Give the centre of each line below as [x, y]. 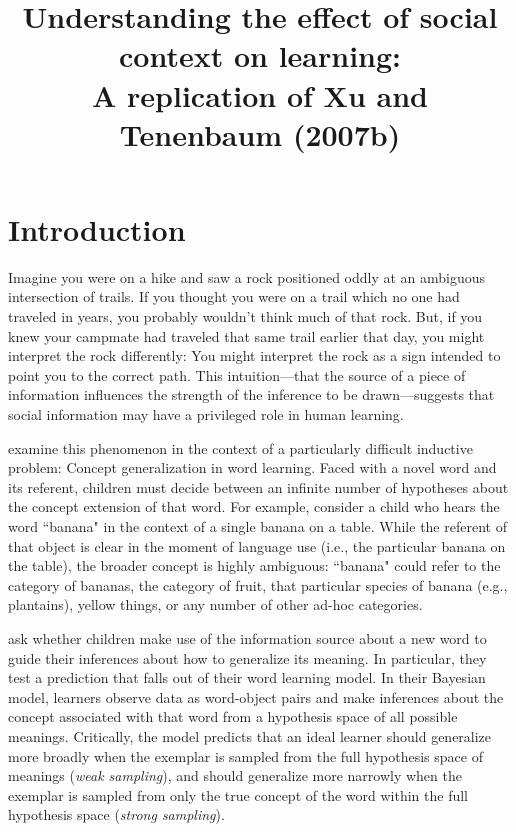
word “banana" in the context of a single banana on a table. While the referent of [257, 526]
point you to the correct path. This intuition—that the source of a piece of [237, 374]
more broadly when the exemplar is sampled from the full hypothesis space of [245, 755]
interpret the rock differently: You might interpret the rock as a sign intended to [254, 355]
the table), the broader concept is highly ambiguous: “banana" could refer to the [254, 565]
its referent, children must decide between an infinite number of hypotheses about [258, 486]
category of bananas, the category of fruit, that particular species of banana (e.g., [258, 584]
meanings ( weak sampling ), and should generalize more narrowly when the [235, 775]
